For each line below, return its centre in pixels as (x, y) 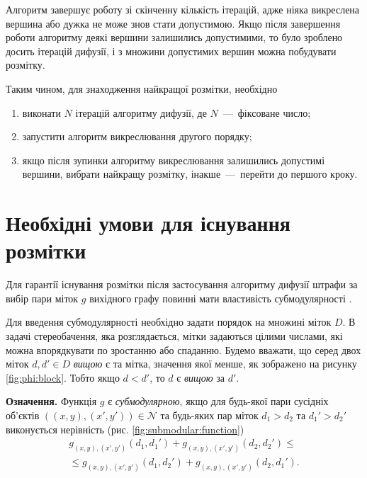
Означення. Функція (51, 401)
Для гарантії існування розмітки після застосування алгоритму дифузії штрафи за (182, 284)
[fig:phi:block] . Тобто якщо (63, 377)
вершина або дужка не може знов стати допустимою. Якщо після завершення (173, 23)
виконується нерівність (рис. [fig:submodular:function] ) (125, 429)
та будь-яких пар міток (209, 415)
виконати (41, 112)
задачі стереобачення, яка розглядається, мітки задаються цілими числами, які (174, 336)
